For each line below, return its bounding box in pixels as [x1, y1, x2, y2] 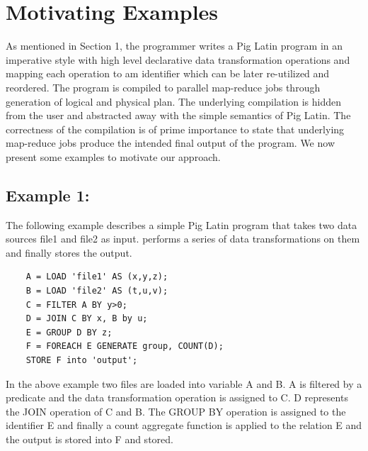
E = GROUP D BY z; [25, 327, 113, 338]
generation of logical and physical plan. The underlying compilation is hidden [6, 94, 341, 108]
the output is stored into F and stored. [6, 431, 173, 446]
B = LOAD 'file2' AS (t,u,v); [25, 286, 168, 296]
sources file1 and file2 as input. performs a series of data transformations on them [6, 231, 360, 246]
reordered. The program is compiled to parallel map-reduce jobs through [6, 79, 321, 94]
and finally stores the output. [6, 245, 132, 260]
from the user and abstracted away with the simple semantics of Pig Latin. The [6, 108, 351, 123]
